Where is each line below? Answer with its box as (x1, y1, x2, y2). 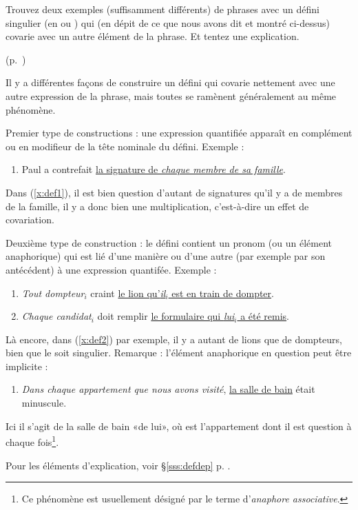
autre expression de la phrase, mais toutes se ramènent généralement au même (6, 88, 337, 103)
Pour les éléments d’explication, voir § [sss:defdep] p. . (6, 458, 231, 472)
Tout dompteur (21, 285, 85, 300)
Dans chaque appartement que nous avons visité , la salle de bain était (21, 382, 315, 396)
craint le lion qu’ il (90, 285, 166, 300)
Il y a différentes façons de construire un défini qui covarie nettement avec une (6, 75, 335, 90)
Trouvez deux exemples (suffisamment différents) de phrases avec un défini (6, 2, 319, 16)
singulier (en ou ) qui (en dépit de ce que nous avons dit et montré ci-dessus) (6, 15, 330, 30)
